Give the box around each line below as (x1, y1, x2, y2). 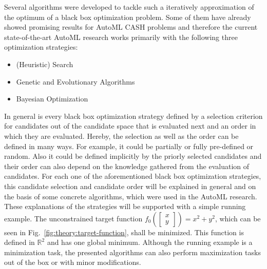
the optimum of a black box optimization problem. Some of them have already (4, 11, 251, 22)
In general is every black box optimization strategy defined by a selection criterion (4, 110, 263, 121)
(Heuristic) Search (16, 58, 73, 69)
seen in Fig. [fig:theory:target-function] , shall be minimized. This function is (4, 226, 244, 237)
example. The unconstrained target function (4, 213, 143, 223)
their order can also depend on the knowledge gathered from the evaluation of (4, 160, 250, 171)
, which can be (215, 213, 261, 223)
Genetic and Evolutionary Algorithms (16, 76, 135, 87)
